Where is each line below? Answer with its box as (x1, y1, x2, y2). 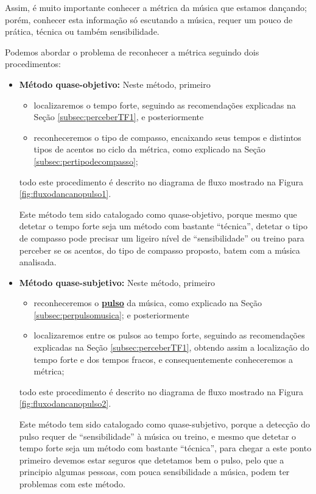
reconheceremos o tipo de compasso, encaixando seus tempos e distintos (33, 131, 301, 143)
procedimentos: (5, 57, 61, 70)
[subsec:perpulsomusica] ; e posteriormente (33, 308, 189, 321)
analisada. (19, 256, 57, 268)
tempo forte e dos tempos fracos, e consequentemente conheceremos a (33, 353, 293, 365)
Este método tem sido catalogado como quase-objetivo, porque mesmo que (19, 207, 297, 220)
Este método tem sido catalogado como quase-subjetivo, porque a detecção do (19, 418, 311, 431)
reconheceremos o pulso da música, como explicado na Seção (33, 296, 262, 309)
